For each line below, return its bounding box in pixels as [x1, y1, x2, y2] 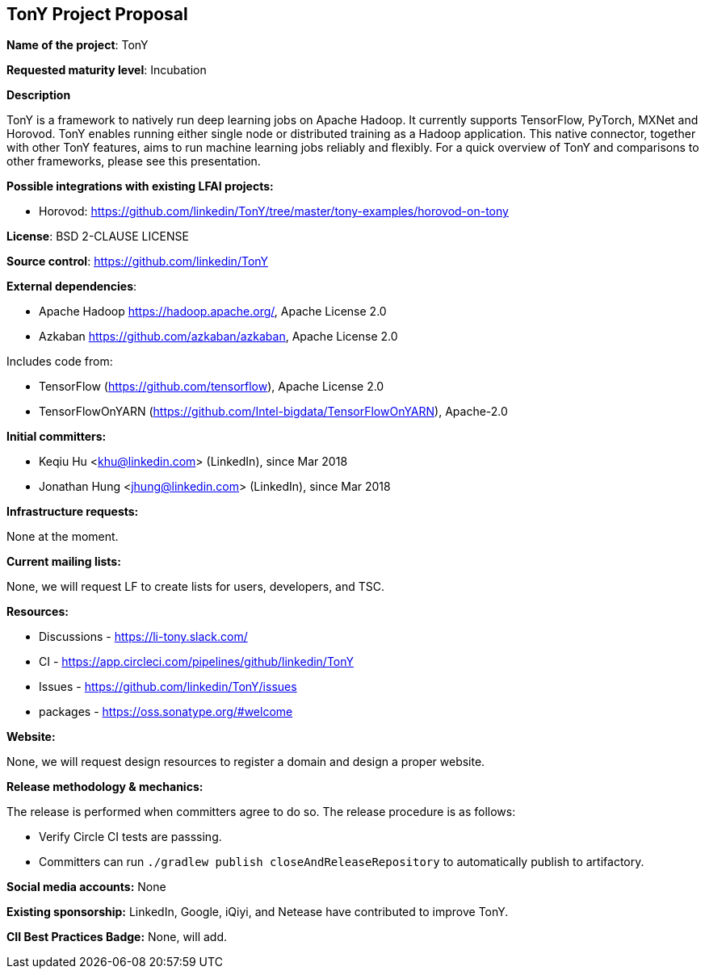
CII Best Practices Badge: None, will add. [6, 930, 227, 944]
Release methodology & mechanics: [6, 780, 204, 794]
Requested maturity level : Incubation [6, 63, 207, 77]
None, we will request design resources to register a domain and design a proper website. [6, 755, 485, 769]
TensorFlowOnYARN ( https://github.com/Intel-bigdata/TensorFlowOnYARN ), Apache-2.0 [39, 404, 508, 419]
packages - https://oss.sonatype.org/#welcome [39, 705, 293, 719]
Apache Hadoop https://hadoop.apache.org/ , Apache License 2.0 [39, 304, 387, 319]
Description [6, 88, 71, 103]
